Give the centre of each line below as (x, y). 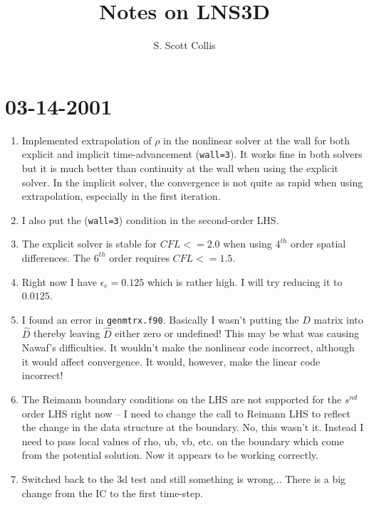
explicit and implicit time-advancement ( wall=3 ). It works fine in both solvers (192, 154)
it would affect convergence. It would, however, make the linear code (171, 361)
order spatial (318, 244)
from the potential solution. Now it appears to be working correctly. (170, 455)
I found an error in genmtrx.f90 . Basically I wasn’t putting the (160, 319)
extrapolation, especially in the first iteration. (121, 196)
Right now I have (59, 281)
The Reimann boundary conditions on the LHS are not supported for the (182, 399)
